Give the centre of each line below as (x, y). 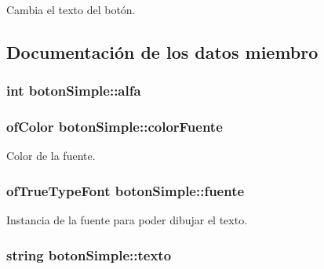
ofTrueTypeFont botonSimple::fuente (126, 190)
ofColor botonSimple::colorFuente (115, 127)
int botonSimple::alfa (74, 91)
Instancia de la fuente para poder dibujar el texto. (127, 220)
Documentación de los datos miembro (162, 51)
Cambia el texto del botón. (71, 9)
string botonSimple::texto (89, 254)
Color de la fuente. (51, 156)
